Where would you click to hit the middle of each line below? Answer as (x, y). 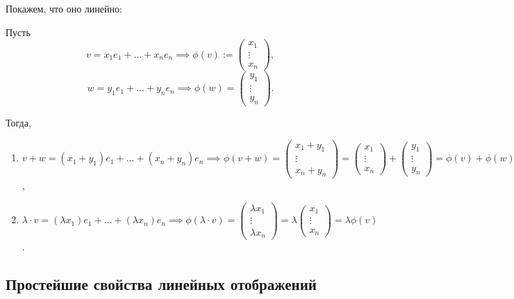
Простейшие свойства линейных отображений (161, 283)
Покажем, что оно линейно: (64, 8)
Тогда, (18, 122)
